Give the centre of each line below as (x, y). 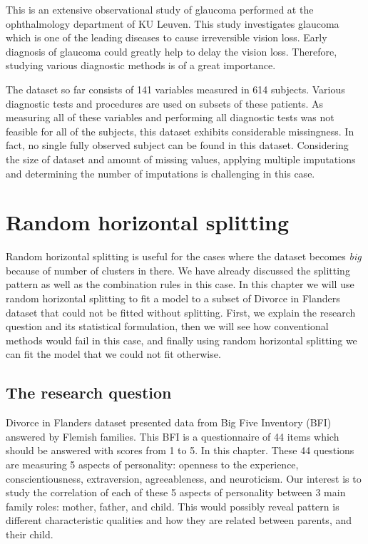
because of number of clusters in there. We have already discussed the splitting (178, 270)
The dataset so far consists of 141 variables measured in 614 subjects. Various (175, 89)
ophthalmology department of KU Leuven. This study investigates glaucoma (173, 23)
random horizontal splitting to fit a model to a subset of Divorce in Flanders (173, 298)
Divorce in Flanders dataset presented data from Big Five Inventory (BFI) (169, 422)
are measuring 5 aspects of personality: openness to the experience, (152, 464)
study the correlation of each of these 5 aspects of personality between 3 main (176, 492)
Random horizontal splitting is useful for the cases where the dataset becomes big (184, 256)
